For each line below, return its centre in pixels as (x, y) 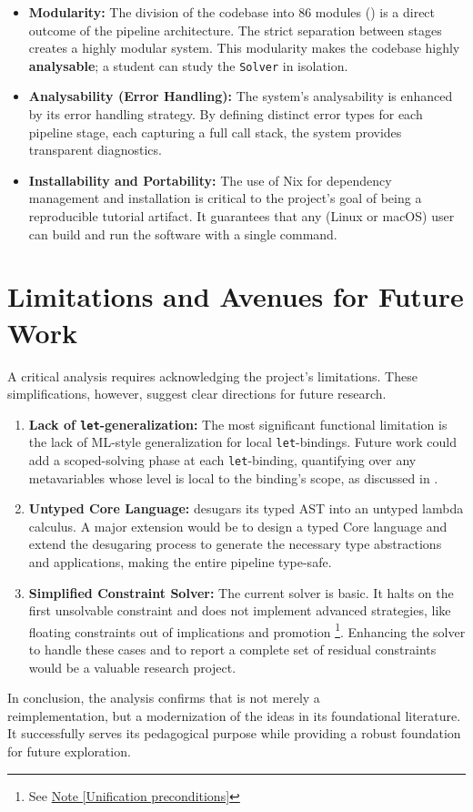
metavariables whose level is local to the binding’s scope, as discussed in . (233, 477)
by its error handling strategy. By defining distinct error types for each (226, 114)
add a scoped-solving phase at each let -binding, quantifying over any (222, 460)
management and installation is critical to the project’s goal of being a (225, 198)
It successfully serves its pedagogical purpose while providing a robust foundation (234, 733)
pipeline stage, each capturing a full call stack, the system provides (215, 132)
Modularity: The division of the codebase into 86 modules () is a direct (232, 12)
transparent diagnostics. (95, 150)
